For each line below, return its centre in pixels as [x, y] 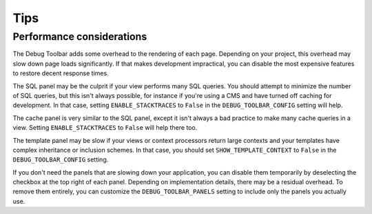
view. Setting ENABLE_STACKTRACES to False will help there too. [105, 128]
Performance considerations [80, 37]
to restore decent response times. [61, 73]
